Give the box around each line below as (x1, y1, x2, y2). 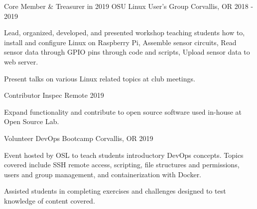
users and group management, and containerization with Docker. (4, 169, 202, 179)
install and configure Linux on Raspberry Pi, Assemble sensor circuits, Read (4, 37, 237, 47)
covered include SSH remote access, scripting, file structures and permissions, (4, 159, 240, 170)
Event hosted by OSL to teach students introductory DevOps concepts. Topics (4, 149, 244, 160)
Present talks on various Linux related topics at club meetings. (4, 73, 195, 83)
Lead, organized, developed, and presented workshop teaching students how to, (4, 27, 245, 38)
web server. (4, 56, 38, 67)
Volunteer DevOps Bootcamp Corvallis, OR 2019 (4, 133, 153, 143)
